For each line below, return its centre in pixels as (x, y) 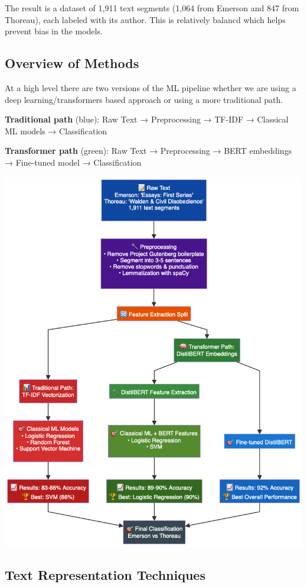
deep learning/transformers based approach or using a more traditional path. (144, 99)
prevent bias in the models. (54, 31)
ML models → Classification (56, 130)
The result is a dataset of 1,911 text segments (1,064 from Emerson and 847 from (152, 8)
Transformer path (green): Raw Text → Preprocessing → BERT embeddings (148, 151)
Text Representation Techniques (105, 575)
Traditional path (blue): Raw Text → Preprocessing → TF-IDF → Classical (147, 119)
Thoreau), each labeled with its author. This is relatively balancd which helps (145, 19)
